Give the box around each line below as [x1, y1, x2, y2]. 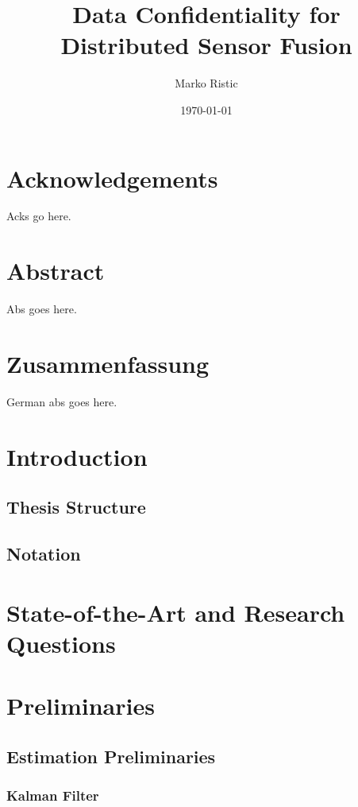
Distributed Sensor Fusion [60, 29, 352, 61]
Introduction [6, 440, 148, 472]
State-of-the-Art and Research [6, 596, 345, 628]
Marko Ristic [175, 75, 238, 91]
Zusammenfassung [6, 347, 210, 379]
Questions [6, 627, 116, 659]
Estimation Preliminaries [6, 743, 216, 768]
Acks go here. [6, 208, 71, 224]
